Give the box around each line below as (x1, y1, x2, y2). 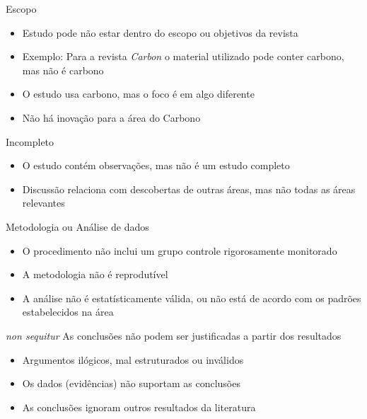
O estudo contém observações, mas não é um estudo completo (22, 158, 290, 173)
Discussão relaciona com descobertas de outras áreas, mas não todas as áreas (22, 181, 356, 196)
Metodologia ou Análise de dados (6, 219, 149, 234)
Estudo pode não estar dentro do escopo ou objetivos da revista (22, 25, 298, 40)
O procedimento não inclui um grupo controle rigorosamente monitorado (22, 243, 337, 258)
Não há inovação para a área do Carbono (22, 110, 201, 125)
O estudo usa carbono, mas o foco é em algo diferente (22, 86, 255, 101)
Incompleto (6, 134, 54, 149)
